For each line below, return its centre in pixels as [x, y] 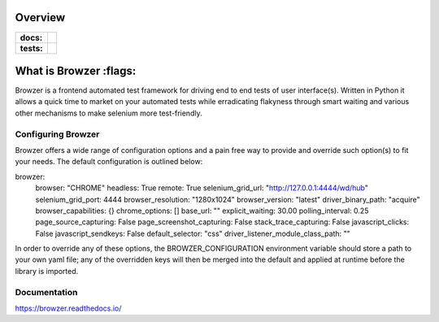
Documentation [46, 292]
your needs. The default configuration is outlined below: [109, 162]
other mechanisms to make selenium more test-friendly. [109, 113]
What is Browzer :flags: [76, 70]
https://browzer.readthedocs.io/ [68, 308]
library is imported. [47, 271]
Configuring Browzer [57, 134]
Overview [40, 17]
